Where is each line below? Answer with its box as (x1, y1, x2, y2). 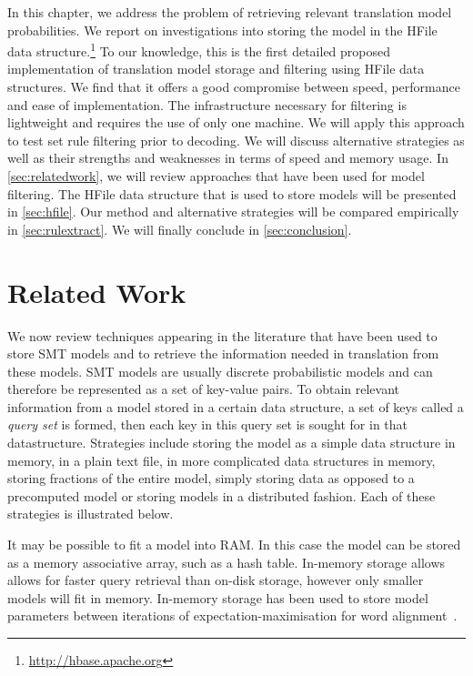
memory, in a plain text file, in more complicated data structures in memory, (7, 450, 436, 469)
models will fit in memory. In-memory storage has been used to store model (7, 588, 428, 607)
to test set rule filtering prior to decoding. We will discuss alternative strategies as (7, 130, 465, 149)
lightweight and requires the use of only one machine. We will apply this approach (7, 113, 465, 132)
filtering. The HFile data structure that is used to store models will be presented (7, 184, 457, 203)
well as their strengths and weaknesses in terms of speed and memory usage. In (7, 148, 448, 167)
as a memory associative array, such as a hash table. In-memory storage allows (7, 552, 446, 571)
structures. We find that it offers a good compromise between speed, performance (7, 77, 460, 96)
